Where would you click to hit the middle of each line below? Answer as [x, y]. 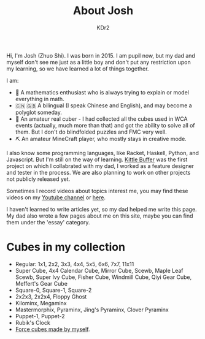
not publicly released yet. [38, 179]
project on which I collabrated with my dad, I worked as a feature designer [100, 166]
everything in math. [40, 99]
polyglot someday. [39, 112]
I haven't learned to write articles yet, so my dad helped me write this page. [102, 209]
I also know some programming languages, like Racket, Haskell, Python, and [103, 153]
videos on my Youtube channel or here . [56, 197]
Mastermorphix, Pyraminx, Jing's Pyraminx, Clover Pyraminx [92, 310]
